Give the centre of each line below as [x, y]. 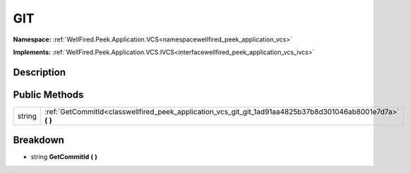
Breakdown [39, 140]
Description [40, 72]
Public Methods [48, 95]
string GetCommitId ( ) [64, 157]
